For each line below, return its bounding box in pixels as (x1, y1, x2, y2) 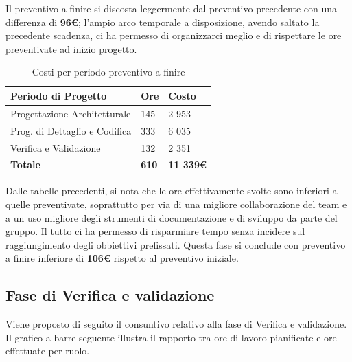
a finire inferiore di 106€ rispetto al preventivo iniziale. (5, 251, 239, 265)
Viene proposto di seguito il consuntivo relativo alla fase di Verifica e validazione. (5, 317, 347, 331)
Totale (10, 157, 40, 172)
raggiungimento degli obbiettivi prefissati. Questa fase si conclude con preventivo (5, 237, 346, 251)
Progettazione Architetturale (10, 106, 131, 120)
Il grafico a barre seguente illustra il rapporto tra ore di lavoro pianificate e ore (5, 330, 337, 344)
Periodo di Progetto (10, 88, 107, 102)
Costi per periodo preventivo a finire (32, 65, 185, 79)
